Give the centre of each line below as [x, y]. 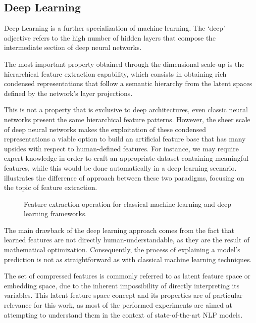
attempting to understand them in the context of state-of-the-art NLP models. [123, 314]
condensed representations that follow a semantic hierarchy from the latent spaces [128, 83]
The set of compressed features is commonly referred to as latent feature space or [127, 276]
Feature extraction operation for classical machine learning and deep [128, 204]
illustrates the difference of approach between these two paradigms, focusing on [124, 177]
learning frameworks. [55, 213]
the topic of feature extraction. [51, 187]
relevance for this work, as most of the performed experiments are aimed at [118, 305]
